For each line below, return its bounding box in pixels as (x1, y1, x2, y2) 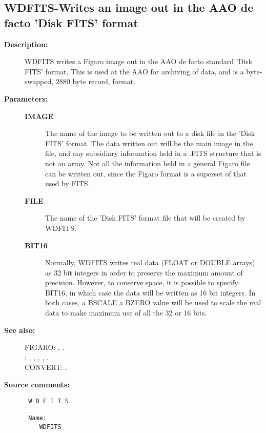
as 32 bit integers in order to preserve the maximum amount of (45, 267, 243, 278)
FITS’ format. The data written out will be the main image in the (45, 137, 253, 148)
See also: (4, 324, 35, 335)
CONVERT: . (25, 362, 68, 372)
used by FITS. (45, 178, 90, 189)
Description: (4, 38, 48, 49)
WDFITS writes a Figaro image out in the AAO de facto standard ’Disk (25, 56, 253, 67)
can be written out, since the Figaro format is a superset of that (45, 168, 247, 179)
